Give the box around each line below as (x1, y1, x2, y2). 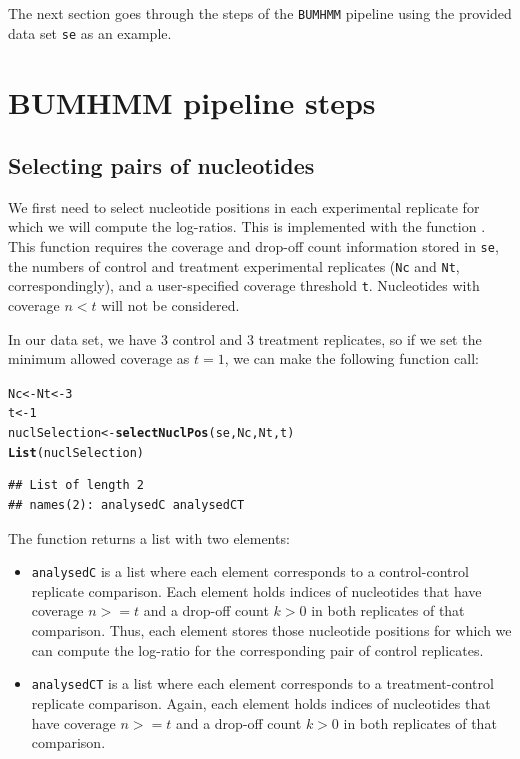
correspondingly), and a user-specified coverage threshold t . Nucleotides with (8, 275, 480, 296)
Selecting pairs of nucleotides (8, 150, 315, 181)
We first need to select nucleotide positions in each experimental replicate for (8, 196, 480, 217)
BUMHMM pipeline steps (8, 81, 376, 122)
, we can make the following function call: (224, 348, 480, 369)
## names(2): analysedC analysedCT (8, 498, 245, 513)
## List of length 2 (8, 478, 145, 493)
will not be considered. (101, 295, 240, 316)
